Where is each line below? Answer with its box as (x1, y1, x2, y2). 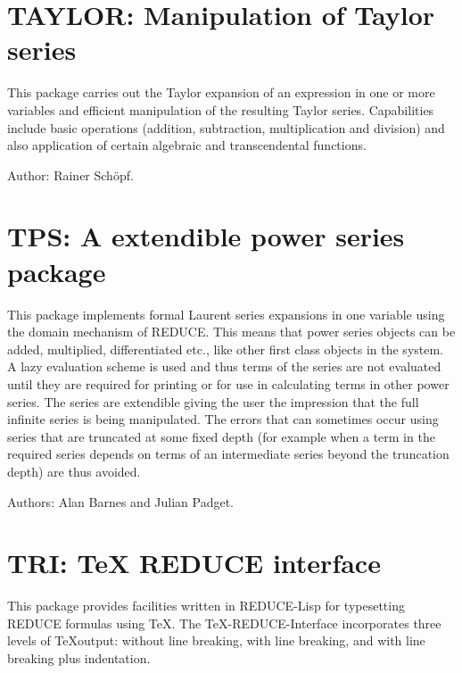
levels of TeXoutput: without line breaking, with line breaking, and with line (7, 631, 425, 650)
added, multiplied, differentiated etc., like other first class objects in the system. (7, 339, 444, 358)
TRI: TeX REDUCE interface (7, 544, 381, 581)
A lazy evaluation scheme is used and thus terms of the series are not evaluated (7, 357, 441, 376)
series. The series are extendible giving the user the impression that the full (7, 392, 419, 411)
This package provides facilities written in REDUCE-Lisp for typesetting (7, 596, 405, 615)
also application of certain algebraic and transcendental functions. (7, 136, 367, 154)
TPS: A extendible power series (7, 218, 405, 254)
